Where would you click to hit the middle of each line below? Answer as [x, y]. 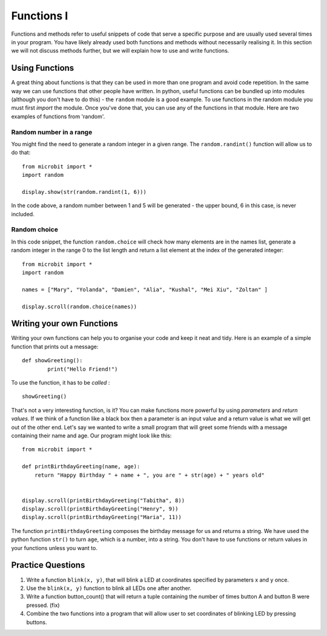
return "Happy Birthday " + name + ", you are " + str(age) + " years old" [149, 475]
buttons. [37, 622]
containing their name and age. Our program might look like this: [91, 436]
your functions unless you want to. [54, 548]
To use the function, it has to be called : [61, 383]
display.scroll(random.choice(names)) [80, 306]
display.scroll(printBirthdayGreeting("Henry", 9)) [100, 509]
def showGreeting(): [52, 361]
